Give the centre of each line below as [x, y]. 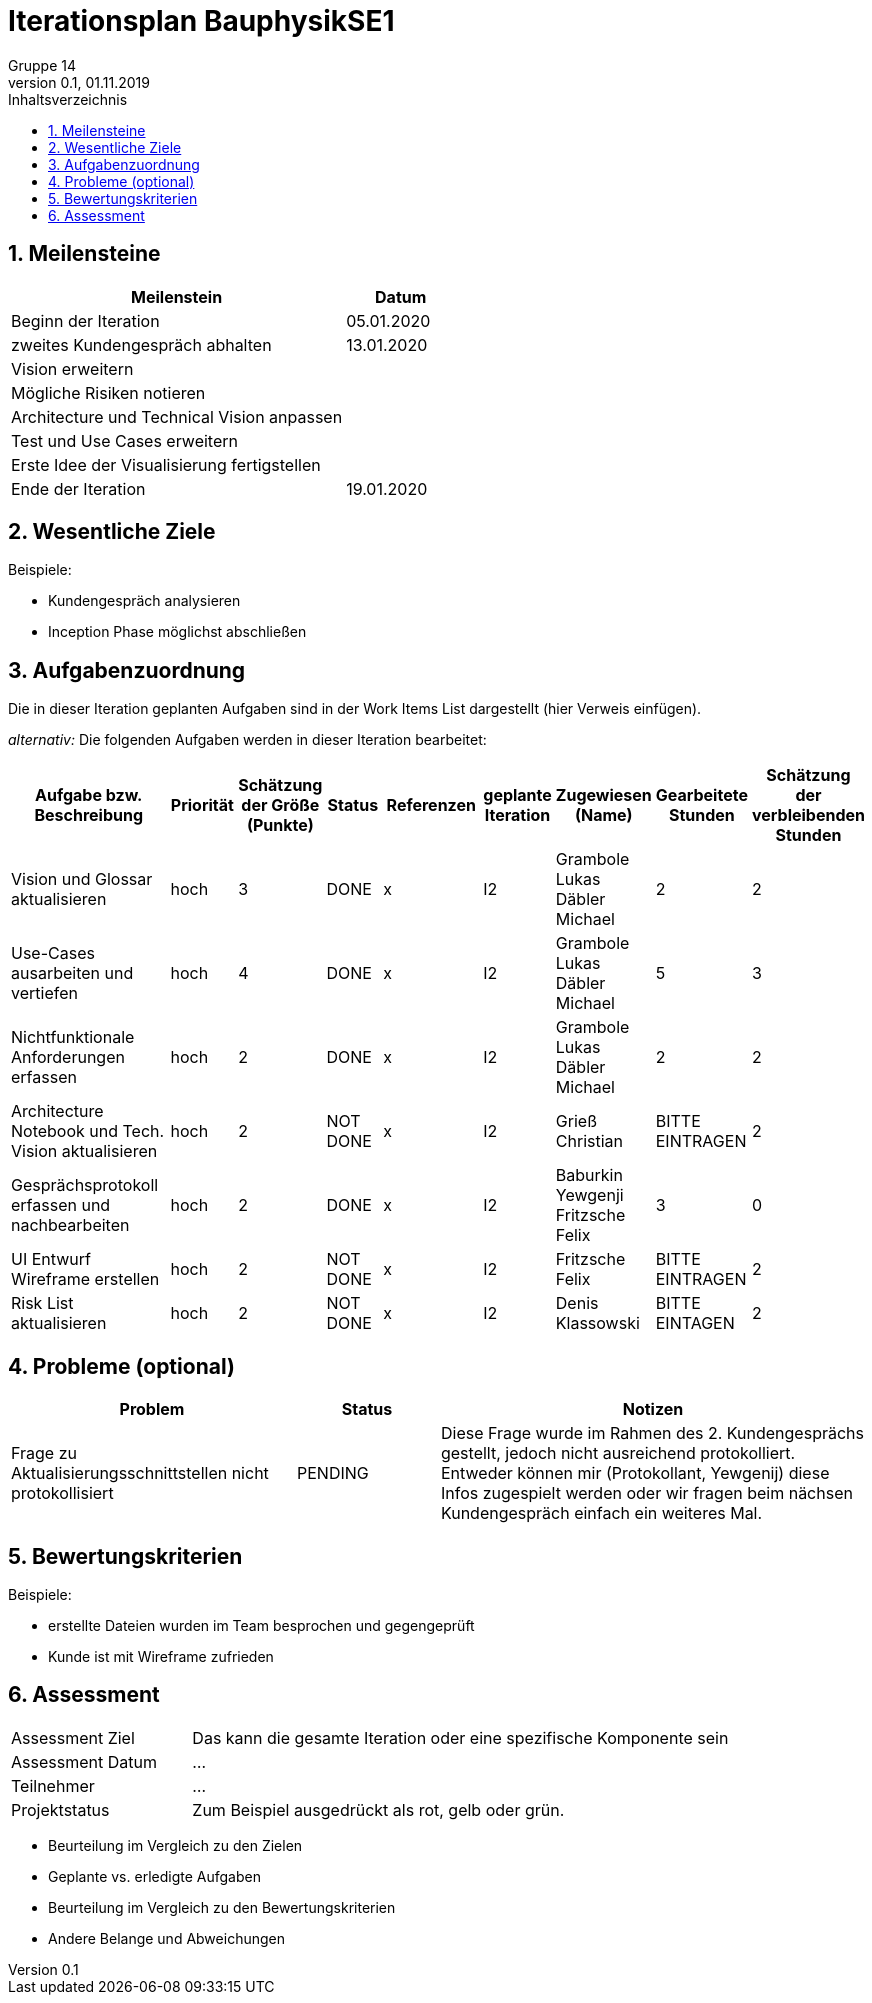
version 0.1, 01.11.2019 [79, 82]
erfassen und [61, 1205]
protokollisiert [62, 1493]
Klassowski [597, 1323]
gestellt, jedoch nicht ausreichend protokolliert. [618, 1453]
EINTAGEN [695, 1323]
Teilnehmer [53, 1785]
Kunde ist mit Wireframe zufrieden [161, 1656]
